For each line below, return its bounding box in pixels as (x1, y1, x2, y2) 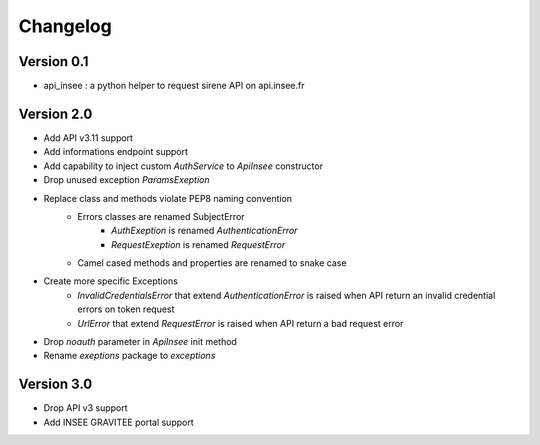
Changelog (18, 15, 112, 37)
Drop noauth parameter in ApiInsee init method (43, 336, 237, 348)
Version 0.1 (18, 53, 89, 70)
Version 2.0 (18, 105, 93, 122)
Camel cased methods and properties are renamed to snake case (77, 257, 347, 269)
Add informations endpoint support (43, 146, 189, 158)
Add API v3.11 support (43, 131, 134, 144)
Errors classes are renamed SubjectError (77, 210, 245, 222)
